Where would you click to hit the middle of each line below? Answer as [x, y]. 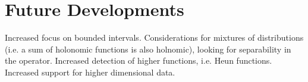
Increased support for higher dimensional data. [90, 72]
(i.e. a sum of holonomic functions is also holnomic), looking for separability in [148, 49]
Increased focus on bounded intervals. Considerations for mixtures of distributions [154, 37]
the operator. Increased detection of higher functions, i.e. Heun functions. [139, 60]
